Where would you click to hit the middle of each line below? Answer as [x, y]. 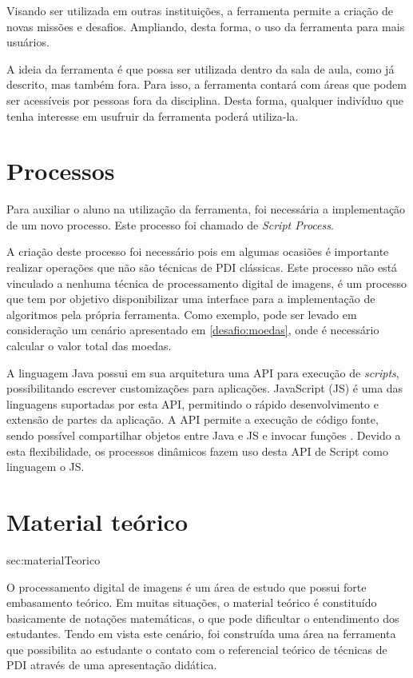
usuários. [28, 42]
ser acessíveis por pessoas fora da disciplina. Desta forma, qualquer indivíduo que [205, 100]
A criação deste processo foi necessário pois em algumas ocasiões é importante [198, 251]
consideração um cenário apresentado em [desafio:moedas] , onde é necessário [193, 330]
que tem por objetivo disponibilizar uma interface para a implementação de [191, 299]
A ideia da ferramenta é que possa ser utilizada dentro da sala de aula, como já [201, 68]
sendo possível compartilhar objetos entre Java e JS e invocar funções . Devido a [204, 435]
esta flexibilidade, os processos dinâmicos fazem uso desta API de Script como [198, 451]
